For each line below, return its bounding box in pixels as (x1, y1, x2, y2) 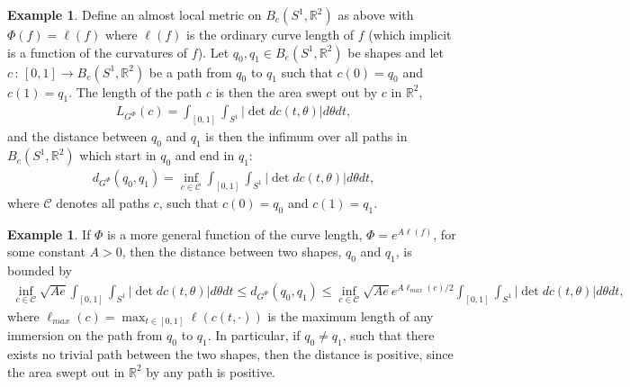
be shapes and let (347, 42, 444, 61)
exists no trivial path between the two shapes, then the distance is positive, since (7, 344, 454, 363)
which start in (79, 146, 157, 165)
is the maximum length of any (267, 306, 434, 325)
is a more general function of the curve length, (107, 224, 363, 243)
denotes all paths (56, 193, 149, 211)
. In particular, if (207, 326, 301, 345)
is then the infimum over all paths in (205, 127, 408, 146)
